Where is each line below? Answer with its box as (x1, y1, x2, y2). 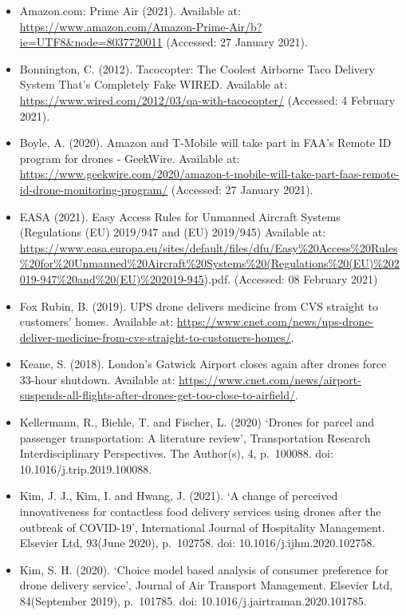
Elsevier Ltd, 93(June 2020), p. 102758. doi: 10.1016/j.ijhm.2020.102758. (19, 534, 376, 551)
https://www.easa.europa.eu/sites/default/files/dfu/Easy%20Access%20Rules (19, 239, 398, 256)
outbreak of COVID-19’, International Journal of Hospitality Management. (19, 518, 385, 535)
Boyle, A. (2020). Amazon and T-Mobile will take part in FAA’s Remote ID (19, 134, 392, 151)
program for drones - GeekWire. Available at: (19, 149, 240, 166)
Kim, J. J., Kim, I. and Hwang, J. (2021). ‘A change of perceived (19, 487, 338, 504)
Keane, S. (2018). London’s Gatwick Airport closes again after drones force (19, 355, 387, 372)
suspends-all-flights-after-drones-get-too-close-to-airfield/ (19, 387, 295, 403)
